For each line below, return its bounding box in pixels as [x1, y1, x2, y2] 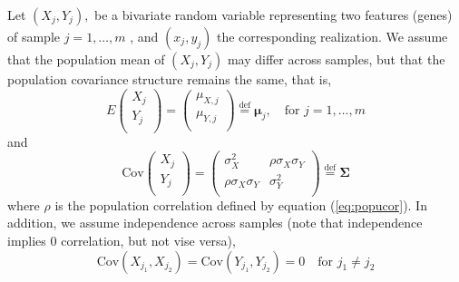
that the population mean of [7, 50, 165, 68]
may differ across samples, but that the [227, 50, 445, 68]
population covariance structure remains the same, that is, [7, 70, 332, 88]
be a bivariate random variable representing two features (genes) [94, 5, 453, 24]
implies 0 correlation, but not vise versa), [7, 231, 236, 250]
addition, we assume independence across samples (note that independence [7, 213, 423, 232]
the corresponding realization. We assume [216, 27, 448, 45]
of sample [7, 27, 61, 45]
